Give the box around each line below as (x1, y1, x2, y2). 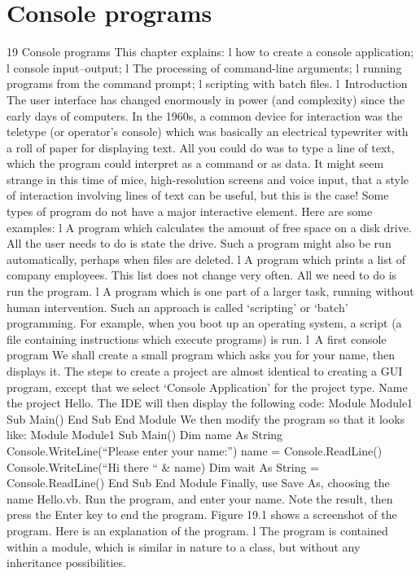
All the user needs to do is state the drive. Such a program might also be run (7, 235, 392, 252)
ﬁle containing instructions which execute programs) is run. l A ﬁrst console (7, 330, 387, 347)
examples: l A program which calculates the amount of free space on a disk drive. (7, 218, 412, 235)
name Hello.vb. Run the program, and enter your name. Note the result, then (7, 490, 393, 507)
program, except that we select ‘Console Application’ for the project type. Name (7, 378, 408, 395)
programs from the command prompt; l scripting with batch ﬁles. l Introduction (7, 75, 408, 92)
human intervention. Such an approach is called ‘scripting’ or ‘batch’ (7, 298, 348, 315)
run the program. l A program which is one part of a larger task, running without (7, 283, 414, 300)
